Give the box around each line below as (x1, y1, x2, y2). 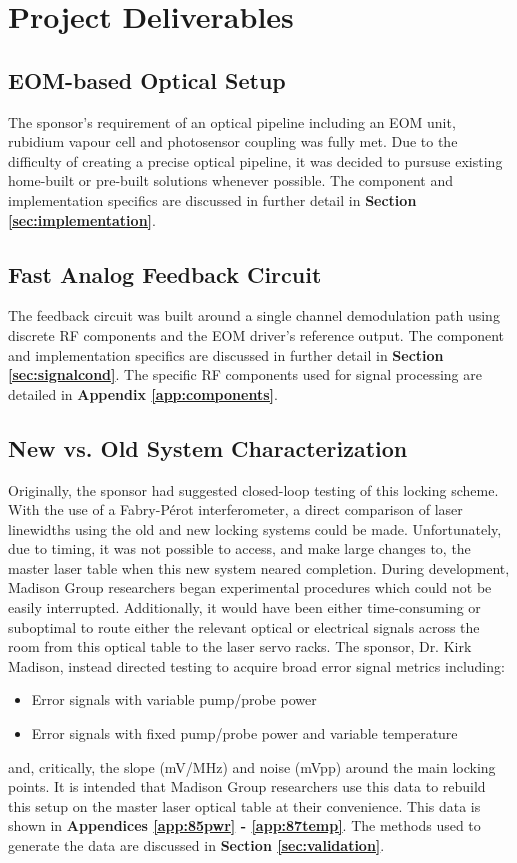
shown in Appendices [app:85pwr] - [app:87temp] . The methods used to (8, 815, 481, 836)
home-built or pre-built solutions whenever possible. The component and (8, 170, 453, 191)
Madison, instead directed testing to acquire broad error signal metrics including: (8, 655, 505, 676)
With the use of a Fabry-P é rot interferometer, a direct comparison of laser (8, 499, 463, 520)
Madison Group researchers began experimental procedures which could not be (8, 577, 492, 598)
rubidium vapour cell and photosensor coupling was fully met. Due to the (8, 131, 458, 152)
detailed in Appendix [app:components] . (8, 383, 278, 404)
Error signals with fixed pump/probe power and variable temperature (31, 723, 458, 744)
